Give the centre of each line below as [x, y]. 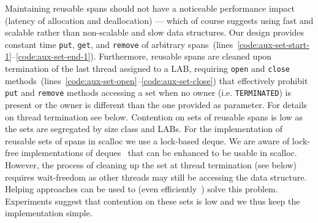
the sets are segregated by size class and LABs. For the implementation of [144, 129]
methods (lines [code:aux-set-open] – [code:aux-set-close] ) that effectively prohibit [157, 80]
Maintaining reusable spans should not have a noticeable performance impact [150, 8]
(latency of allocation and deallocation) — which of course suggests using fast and [159, 20]
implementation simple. [49, 213]
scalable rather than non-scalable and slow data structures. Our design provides [155, 32]
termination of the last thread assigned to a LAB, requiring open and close [148, 68]
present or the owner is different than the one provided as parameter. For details [156, 104]
